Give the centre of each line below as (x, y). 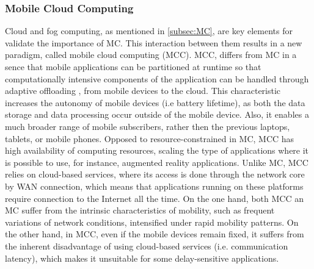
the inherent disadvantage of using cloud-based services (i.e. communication (147, 246)
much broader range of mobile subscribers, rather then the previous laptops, (148, 126)
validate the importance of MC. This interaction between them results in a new (154, 42)
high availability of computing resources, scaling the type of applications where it (157, 150)
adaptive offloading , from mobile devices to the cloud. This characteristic (143, 91)
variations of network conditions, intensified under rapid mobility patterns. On (152, 222)
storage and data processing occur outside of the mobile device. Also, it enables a (157, 114)
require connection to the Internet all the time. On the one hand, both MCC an (154, 198)
